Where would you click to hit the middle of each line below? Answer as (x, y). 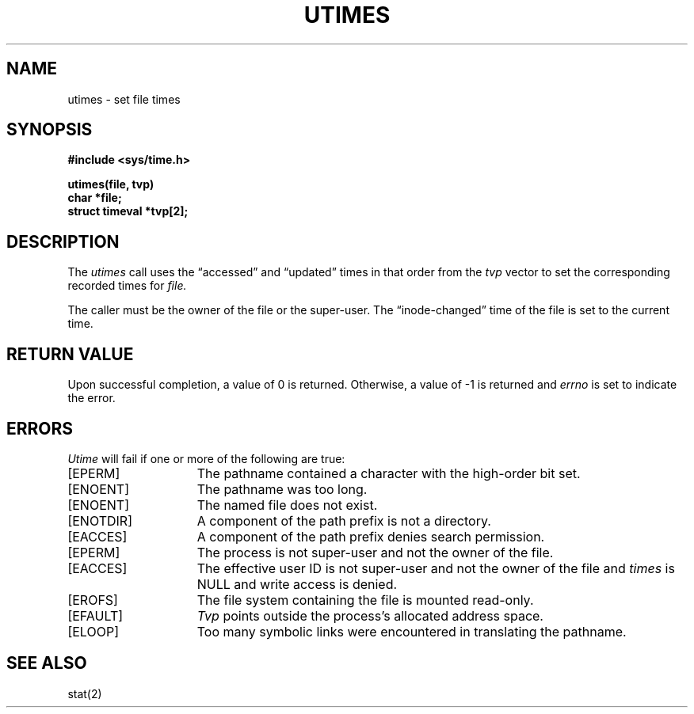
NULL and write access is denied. (297, 584)
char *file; (95, 198)
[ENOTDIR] (100, 520)
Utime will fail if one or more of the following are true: (206, 458)
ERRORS (40, 428)
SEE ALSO (47, 663)
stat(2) (85, 693)
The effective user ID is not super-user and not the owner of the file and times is (436, 568)
